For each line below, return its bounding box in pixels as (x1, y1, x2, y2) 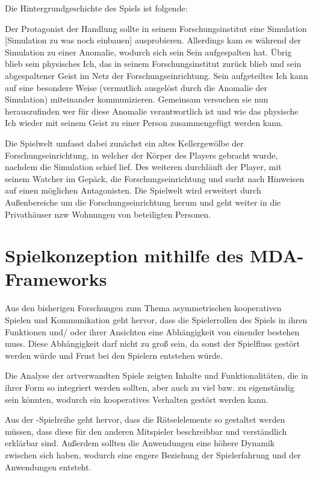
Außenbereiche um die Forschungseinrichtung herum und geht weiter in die (5, 195, 281, 208)
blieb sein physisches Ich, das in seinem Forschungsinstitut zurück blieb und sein (5, 57, 302, 70)
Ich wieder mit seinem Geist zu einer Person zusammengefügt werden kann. (5, 116, 284, 129)
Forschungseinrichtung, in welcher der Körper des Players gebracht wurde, (5, 148, 278, 161)
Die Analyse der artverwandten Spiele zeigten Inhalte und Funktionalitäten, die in (5, 369, 308, 382)
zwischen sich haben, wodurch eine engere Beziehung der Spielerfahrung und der (5, 448, 301, 461)
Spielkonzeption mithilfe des (5, 243, 244, 268)
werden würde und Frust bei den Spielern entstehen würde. (5, 349, 223, 361)
